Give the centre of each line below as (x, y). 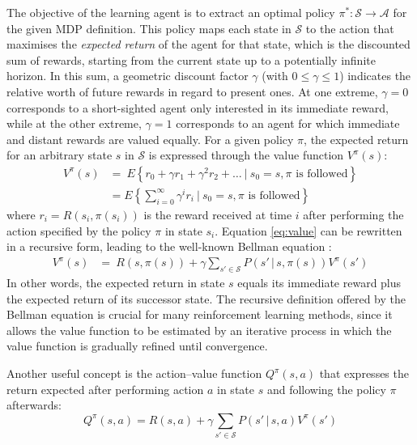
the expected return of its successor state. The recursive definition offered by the (206, 298)
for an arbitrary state (60, 155)
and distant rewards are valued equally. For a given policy (150, 139)
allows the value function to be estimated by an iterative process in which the (199, 330)
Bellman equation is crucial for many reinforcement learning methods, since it (200, 314)
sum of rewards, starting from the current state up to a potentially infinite (191, 59)
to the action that (350, 28)
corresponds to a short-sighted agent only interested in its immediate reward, (198, 107)
